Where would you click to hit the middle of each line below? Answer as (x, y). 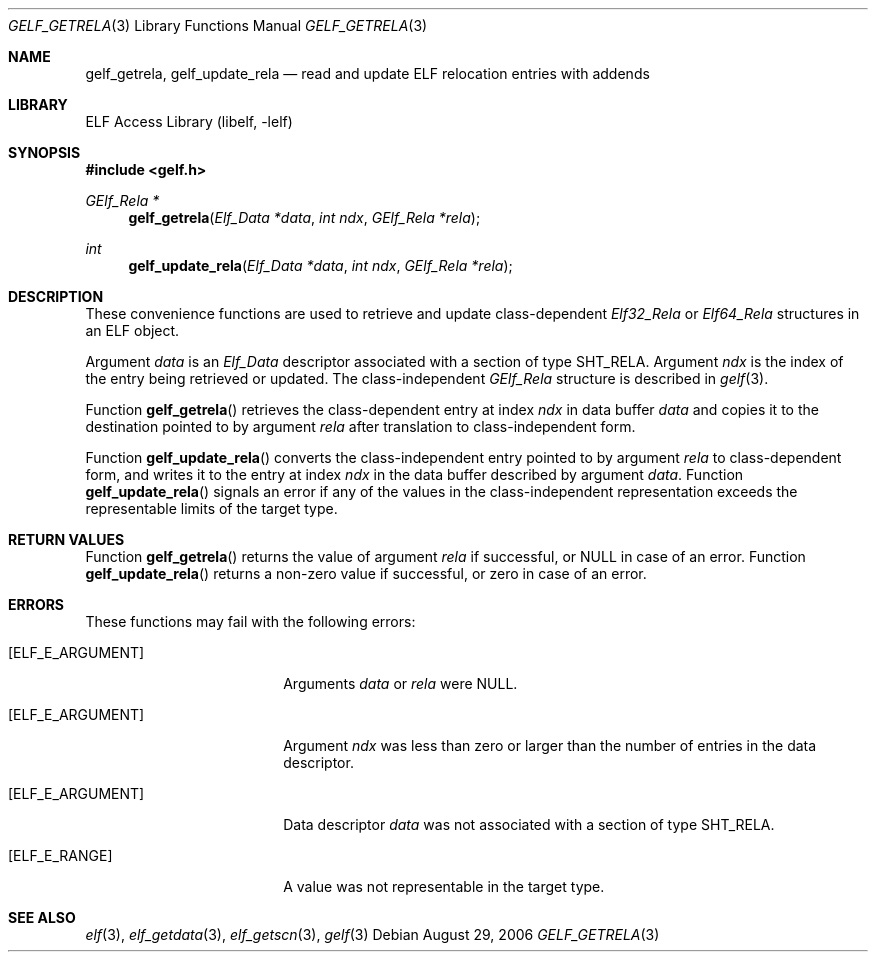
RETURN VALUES (66, 539)
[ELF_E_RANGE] (60, 855)
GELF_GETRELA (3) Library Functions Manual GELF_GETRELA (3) (218, 25)
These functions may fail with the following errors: (250, 621)
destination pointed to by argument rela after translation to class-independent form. (360, 426)
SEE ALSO (42, 917)
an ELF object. (132, 330)
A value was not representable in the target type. (444, 886)
